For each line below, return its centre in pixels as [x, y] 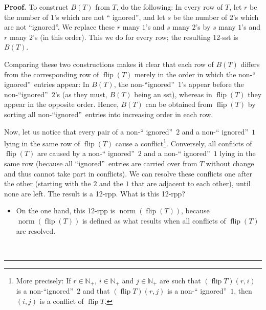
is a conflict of [62, 301]
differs [250, 64]
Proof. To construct [36, 7]
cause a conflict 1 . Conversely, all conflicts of [184, 142]
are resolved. [36, 230]
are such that [180, 280]
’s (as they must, [81, 94]
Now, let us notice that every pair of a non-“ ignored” [88, 131]
